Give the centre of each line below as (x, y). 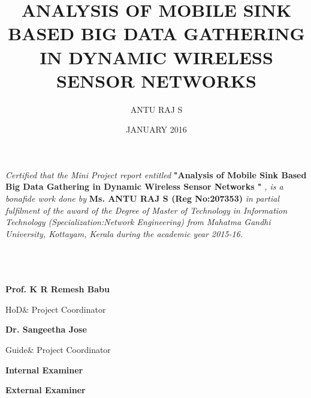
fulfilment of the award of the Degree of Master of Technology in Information (147, 210)
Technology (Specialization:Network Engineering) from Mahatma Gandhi (138, 222)
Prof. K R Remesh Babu (58, 289)
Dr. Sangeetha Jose (46, 329)
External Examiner (46, 390)
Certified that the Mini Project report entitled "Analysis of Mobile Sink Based (156, 174)
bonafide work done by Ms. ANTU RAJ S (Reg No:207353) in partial (143, 198)
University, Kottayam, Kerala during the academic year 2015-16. (124, 233)
